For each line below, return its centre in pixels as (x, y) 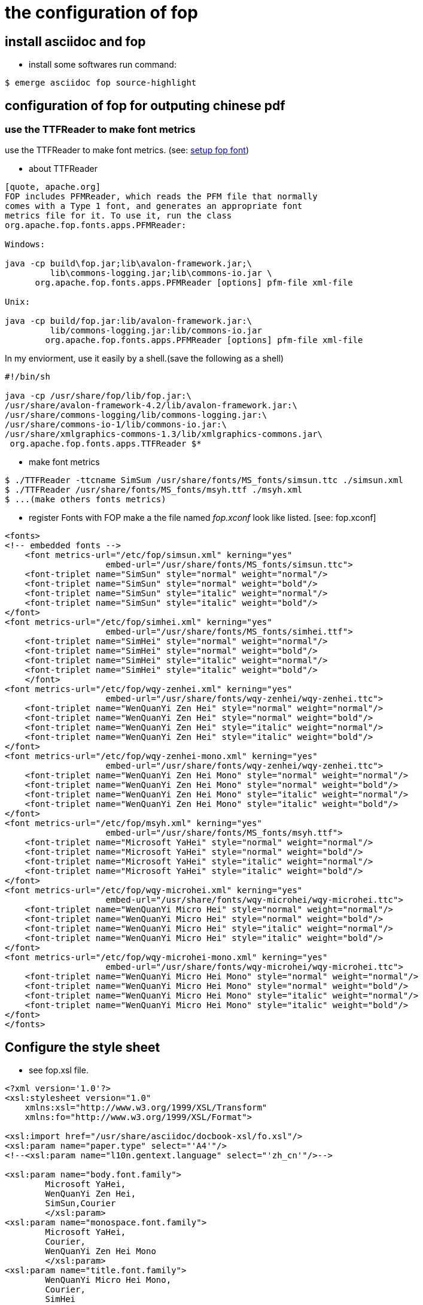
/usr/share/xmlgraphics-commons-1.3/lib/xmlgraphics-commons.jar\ (164, 434)
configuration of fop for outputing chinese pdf (145, 105)
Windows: (25, 245)
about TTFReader (63, 169)
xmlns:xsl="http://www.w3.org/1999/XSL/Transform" (146, 1108)
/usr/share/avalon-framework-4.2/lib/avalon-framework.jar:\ (151, 406)
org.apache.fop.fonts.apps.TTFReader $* (106, 444)
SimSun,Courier (80, 1204)
